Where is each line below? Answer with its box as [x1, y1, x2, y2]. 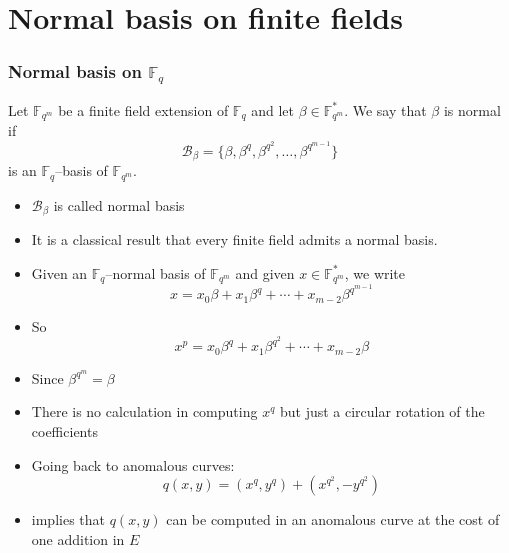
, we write [344, 262, 406, 283]
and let [251, 99, 295, 120]
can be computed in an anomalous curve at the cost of [166, 509, 500, 530]
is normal [443, 99, 501, 120]
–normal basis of [105, 262, 206, 283]
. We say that [344, 99, 427, 120]
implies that [31, 509, 105, 530]
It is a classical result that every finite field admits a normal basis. [31, 229, 438, 250]
